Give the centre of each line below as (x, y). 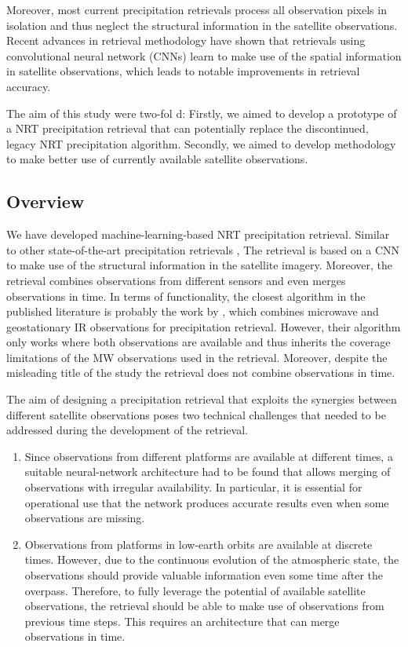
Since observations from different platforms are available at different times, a (209, 456)
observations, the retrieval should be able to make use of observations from (204, 606)
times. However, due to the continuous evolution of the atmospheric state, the (212, 559)
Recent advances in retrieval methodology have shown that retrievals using (186, 40)
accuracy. (29, 86)
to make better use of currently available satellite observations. (157, 159)
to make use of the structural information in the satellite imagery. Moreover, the (200, 265)
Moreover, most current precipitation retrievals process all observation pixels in (197, 9)
